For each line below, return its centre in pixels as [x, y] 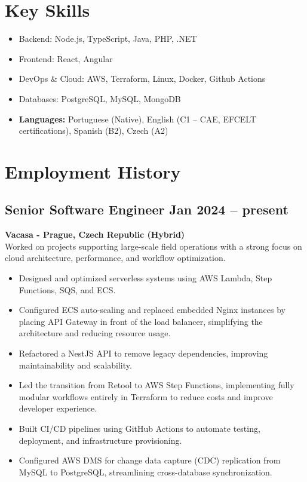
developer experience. [58, 408]
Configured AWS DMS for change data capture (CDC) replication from [150, 460]
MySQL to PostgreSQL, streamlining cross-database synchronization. [145, 472]
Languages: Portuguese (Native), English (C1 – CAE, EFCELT [138, 119]
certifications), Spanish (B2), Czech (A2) [93, 131]
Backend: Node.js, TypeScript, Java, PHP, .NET [108, 39]
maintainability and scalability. [75, 365]
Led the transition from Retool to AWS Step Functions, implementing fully [156, 385]
